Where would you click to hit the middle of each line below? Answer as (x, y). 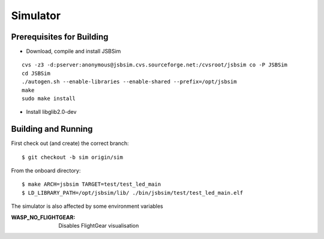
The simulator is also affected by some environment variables (87, 206)
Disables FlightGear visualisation (99, 226)
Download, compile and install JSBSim (73, 52)
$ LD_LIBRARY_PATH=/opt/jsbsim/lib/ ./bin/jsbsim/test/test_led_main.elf (133, 193)
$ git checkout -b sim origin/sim (72, 157)
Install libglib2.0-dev (51, 112)
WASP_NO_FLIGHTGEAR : (43, 217)
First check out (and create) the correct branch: (70, 143)
